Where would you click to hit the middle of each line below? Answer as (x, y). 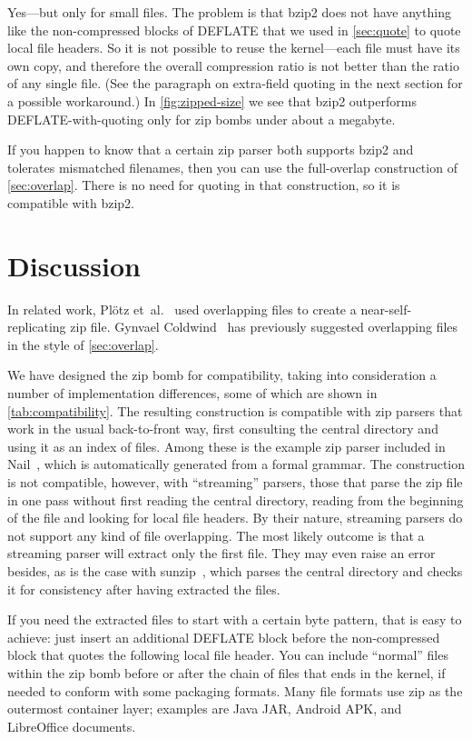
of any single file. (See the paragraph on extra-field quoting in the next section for (235, 83)
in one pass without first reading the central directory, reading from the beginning (236, 499)
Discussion (74, 265)
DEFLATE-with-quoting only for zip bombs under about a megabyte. (202, 119)
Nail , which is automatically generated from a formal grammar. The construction (236, 464)
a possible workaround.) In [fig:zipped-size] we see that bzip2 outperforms (212, 100)
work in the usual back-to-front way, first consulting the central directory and (223, 429)
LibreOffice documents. (72, 726)
